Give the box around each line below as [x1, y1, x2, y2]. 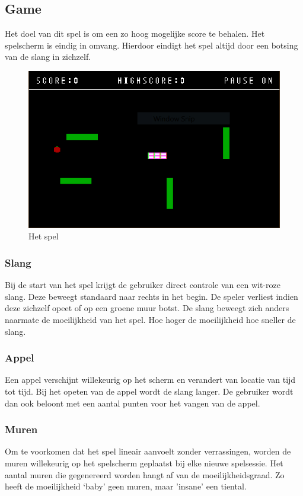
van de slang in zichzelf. [5, 50, 91, 63]
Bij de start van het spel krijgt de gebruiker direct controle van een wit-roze [5, 279, 280, 291]
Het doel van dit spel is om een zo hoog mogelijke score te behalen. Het [5, 27, 265, 40]
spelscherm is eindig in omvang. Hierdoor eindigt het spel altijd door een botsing [5, 39, 298, 51]
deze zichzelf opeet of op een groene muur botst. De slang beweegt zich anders [5, 302, 289, 314]
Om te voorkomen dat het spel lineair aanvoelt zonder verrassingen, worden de [5, 445, 291, 457]
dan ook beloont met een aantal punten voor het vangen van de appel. [5, 396, 260, 409]
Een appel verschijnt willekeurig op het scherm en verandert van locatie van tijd [5, 373, 296, 386]
